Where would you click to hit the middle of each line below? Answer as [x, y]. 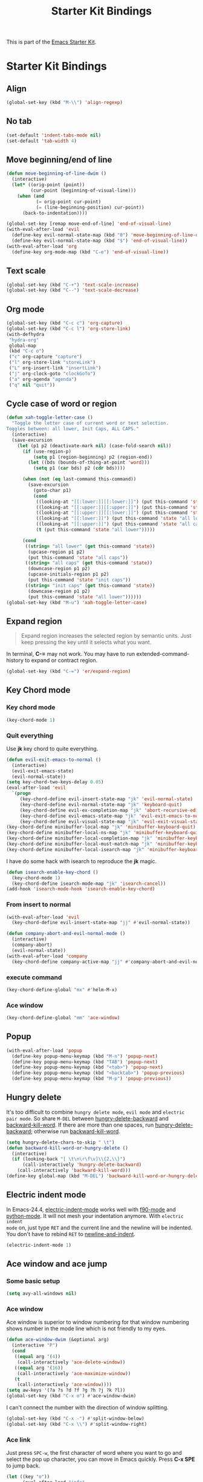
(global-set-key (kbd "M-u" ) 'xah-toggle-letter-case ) [77, 603]
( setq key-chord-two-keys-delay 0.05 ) [55, 782]
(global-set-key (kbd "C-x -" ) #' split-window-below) [76, 1419]
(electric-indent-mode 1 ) [39, 1245]
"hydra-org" [24, 340]
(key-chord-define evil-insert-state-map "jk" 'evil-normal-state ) [106, 799]
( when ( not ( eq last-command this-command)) [79, 479]
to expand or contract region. [61, 661]
